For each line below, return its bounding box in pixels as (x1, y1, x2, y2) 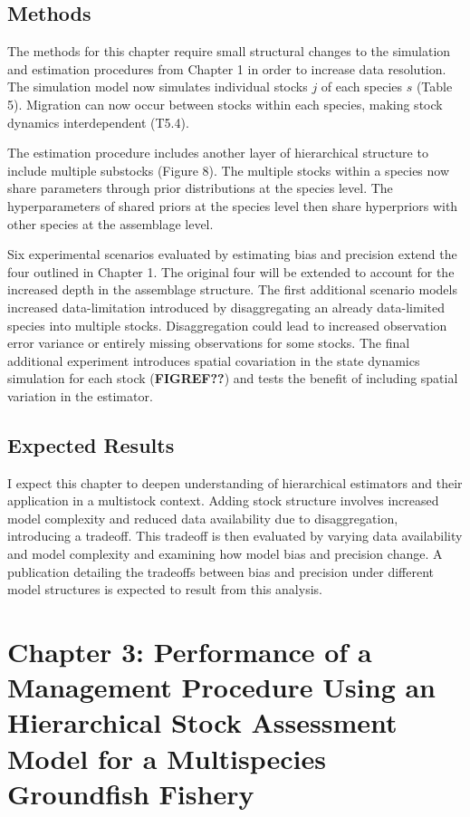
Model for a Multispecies (7, 739, 326, 776)
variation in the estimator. (7, 386, 153, 405)
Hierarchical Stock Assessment (7, 704, 398, 741)
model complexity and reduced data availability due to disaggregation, (7, 508, 398, 527)
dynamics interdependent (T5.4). (7, 112, 189, 131)
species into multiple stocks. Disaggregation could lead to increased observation (7, 315, 447, 334)
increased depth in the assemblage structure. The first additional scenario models (7, 280, 457, 299)
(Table (416, 77, 453, 96)
